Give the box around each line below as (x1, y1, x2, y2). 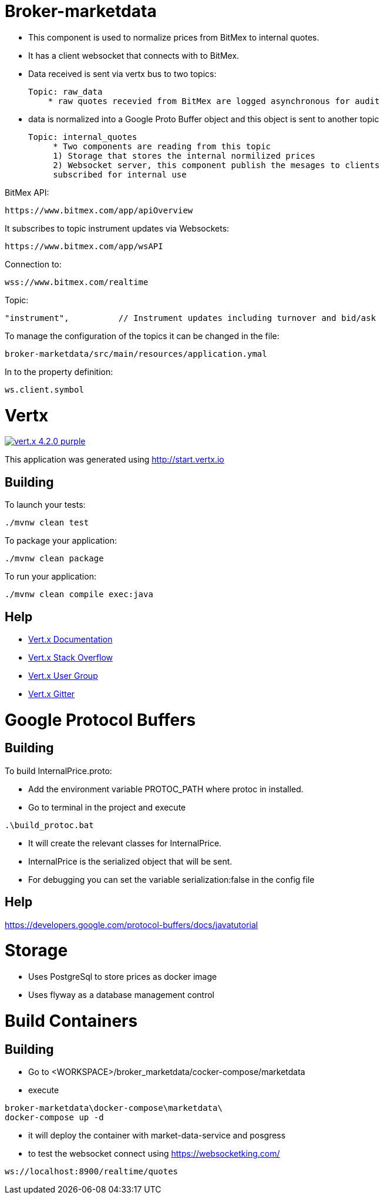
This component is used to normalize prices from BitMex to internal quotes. (28, 32, 319, 42)
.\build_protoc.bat (5, 820, 94, 830)
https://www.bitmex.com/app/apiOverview (5, 205, 193, 215)
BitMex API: (5, 187, 49, 197)
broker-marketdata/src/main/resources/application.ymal (5, 349, 267, 359)
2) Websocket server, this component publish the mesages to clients (53, 160, 380, 170)
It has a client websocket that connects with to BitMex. (28, 50, 240, 61)
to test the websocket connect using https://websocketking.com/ (28, 1148, 280, 1159)
